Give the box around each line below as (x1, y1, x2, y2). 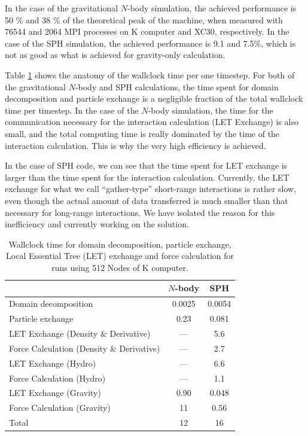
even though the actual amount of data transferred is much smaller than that (5, 194, 288, 206)
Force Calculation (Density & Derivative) (9, 342, 160, 354)
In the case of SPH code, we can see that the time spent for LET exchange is (5, 159, 288, 172)
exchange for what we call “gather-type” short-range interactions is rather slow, (5, 182, 297, 195)
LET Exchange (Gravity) (9, 386, 101, 399)
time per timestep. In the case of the (5, 103, 139, 116)
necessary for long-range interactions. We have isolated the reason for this (5, 206, 275, 218)
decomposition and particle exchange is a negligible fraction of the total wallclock (5, 92, 303, 105)
